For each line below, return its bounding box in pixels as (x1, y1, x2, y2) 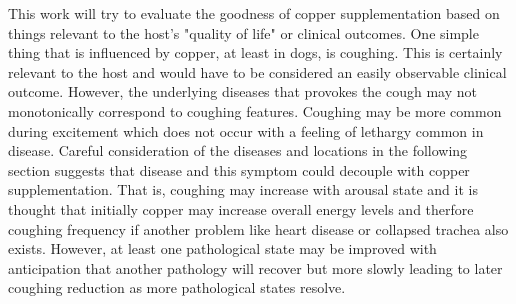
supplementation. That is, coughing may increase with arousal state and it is (8, 179, 478, 200)
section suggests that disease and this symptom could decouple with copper (8, 159, 470, 180)
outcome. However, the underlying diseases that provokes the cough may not (8, 81, 477, 102)
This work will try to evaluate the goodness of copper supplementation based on (8, 3, 500, 23)
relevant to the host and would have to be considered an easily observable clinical (8, 61, 507, 82)
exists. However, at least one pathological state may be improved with (8, 238, 437, 259)
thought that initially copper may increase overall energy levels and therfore (8, 198, 474, 219)
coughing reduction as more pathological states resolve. (8, 277, 346, 298)
